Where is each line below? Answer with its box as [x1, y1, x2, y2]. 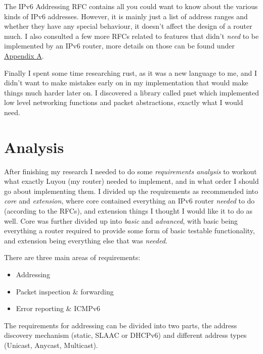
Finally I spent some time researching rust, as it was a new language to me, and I [4, 67, 257, 78]
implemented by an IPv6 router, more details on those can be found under [4, 40, 235, 51]
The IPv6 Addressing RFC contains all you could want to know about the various [4, 1, 258, 11]
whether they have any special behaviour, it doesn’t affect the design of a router [4, 21, 252, 31]
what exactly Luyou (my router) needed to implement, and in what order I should [4, 176, 259, 186]
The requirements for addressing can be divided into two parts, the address [4, 320, 237, 330]
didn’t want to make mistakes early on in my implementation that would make [4, 77, 248, 88]
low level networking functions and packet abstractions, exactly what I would [4, 97, 243, 108]
